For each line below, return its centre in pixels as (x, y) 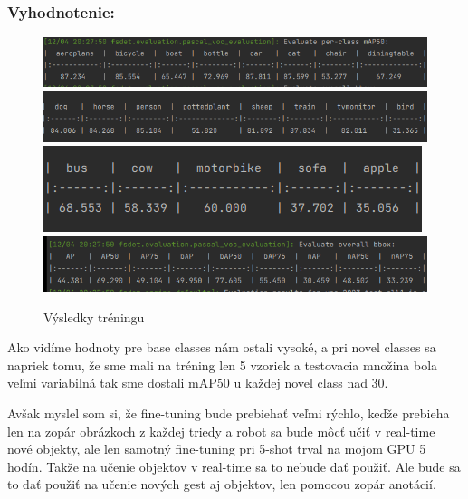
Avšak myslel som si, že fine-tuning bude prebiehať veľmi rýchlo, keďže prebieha (229, 413)
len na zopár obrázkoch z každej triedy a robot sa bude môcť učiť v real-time (221, 431)
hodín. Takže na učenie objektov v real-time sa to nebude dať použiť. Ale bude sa (234, 466)
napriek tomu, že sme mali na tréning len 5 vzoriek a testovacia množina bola (223, 365)
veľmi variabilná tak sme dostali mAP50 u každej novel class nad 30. (198, 383)
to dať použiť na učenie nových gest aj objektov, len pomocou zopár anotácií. (222, 484)
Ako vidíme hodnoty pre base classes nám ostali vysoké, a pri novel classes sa (222, 347)
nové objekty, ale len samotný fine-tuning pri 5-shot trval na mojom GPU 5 (217, 449)
